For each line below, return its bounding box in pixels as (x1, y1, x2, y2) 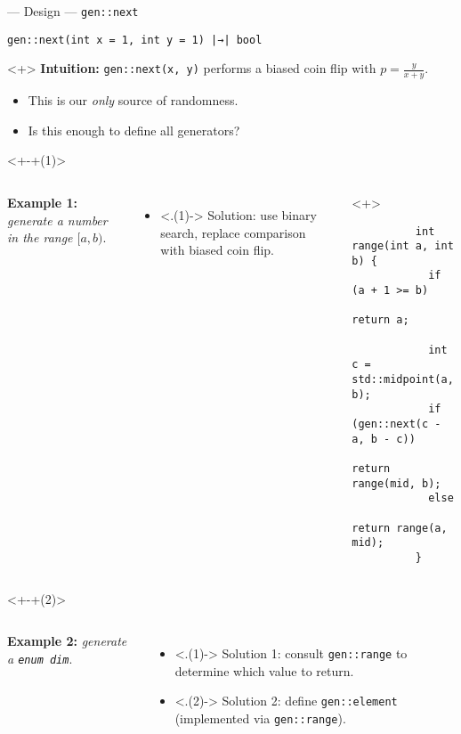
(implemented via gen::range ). (174, 709, 346, 728)
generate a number (7, 210, 108, 229)
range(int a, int (352, 240, 454, 253)
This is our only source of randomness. (28, 91, 239, 110)
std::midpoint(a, (352, 373, 454, 387)
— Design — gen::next (7, 2, 139, 20)
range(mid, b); (352, 477, 441, 490)
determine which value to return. (174, 661, 354, 680)
